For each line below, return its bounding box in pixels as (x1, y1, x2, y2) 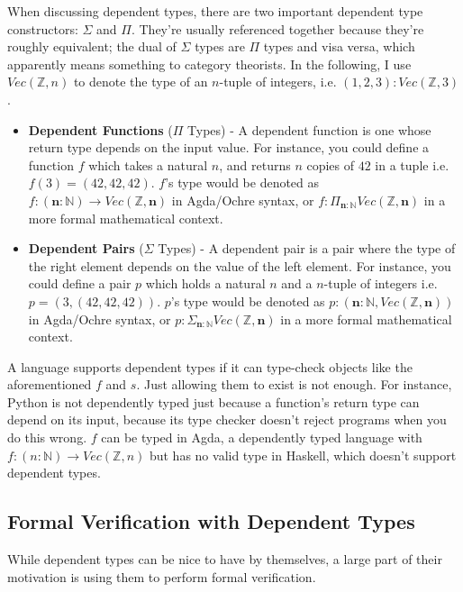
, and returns (219, 155, 291, 174)
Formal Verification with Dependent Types (7, 507, 415, 535)
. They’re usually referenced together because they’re (131, 19, 424, 38)
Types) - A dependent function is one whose (187, 120, 431, 139)
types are (195, 37, 245, 56)
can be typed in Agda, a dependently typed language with (101, 428, 422, 447)
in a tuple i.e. (375, 155, 449, 174)
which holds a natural (145, 274, 266, 293)
